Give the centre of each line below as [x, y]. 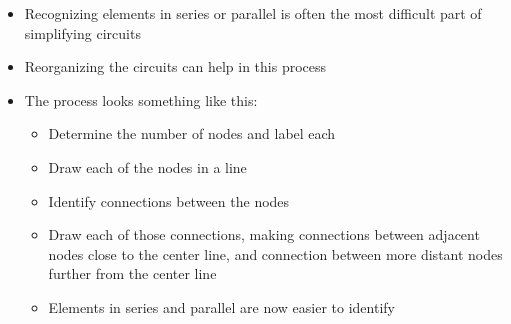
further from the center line [132, 273]
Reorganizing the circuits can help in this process [175, 66]
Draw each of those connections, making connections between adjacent [264, 234]
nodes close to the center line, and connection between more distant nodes [275, 253]
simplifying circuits [82, 32]
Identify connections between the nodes [169, 200]
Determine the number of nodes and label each [192, 133]
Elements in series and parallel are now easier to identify [221, 306]
